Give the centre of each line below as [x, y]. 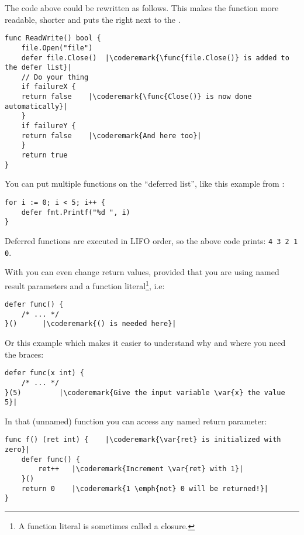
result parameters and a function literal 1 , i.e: [85, 284]
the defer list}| [38, 68]
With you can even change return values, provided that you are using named [142, 272]
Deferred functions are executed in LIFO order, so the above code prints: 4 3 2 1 [151, 240]
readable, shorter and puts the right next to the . [93, 19]
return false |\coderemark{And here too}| [111, 136]
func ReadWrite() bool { [53, 38]
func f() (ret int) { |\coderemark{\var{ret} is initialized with [143, 440]
